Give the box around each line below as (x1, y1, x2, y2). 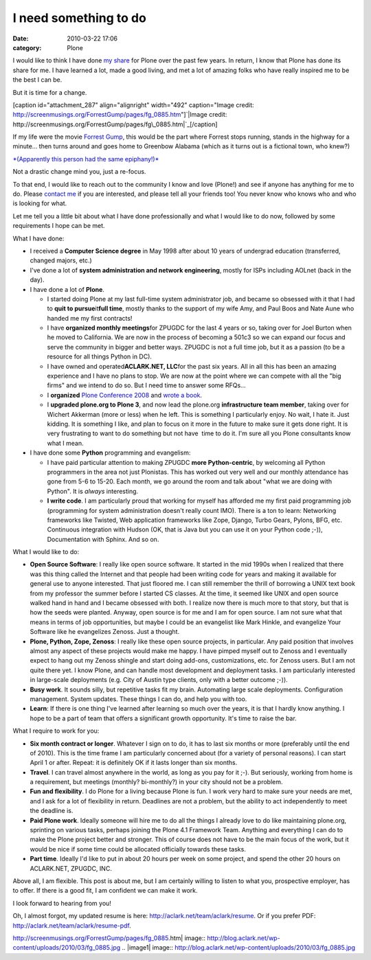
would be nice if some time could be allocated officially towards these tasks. (30, 845, 247, 853)
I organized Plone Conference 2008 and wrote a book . (47, 391, 203, 399)
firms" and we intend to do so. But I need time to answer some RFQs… (47, 381, 247, 389)
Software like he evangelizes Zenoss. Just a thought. (30, 628, 180, 636)
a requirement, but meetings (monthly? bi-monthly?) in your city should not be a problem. (30, 778, 283, 786)
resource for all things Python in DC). (47, 352, 153, 361)
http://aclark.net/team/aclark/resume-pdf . (12, 921, 132, 930)
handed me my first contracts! (47, 314, 133, 322)
